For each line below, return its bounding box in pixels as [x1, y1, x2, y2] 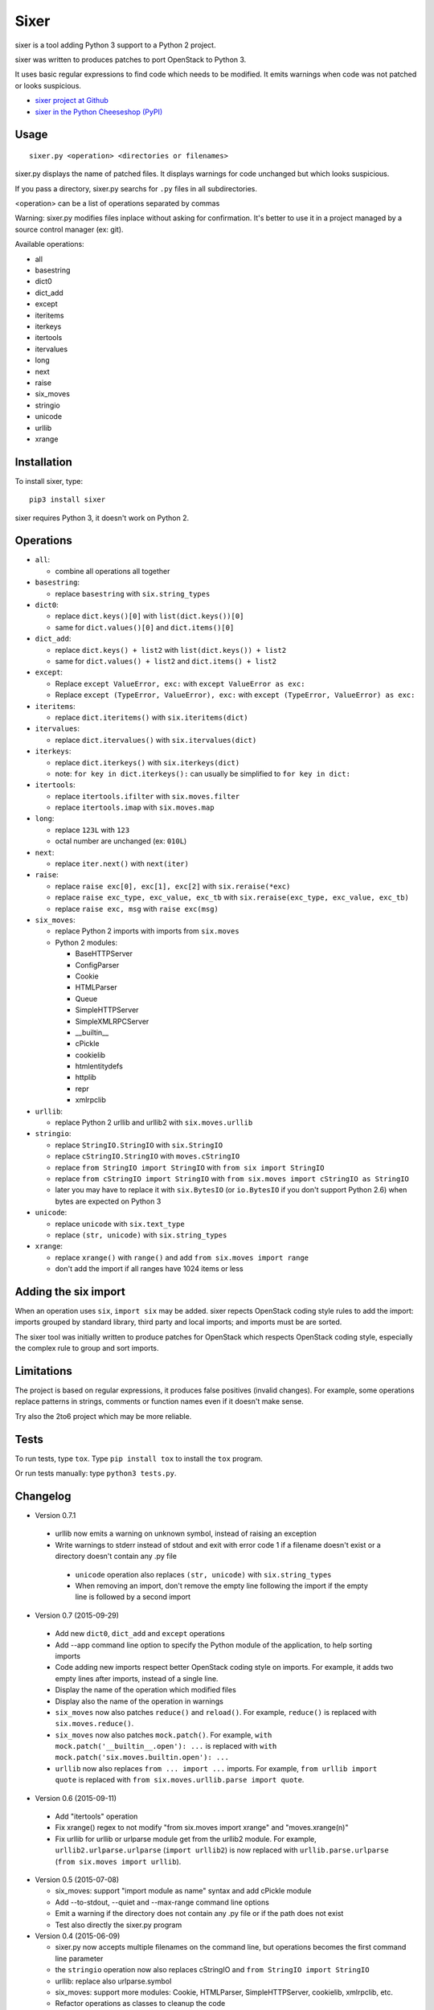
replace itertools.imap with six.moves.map [55, 802, 215, 812]
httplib [75, 1073, 96, 1082]
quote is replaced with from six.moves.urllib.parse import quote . [55, 1775, 305, 1785]
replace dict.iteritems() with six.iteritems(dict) [55, 712, 248, 722]
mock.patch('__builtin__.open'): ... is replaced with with [55, 1741, 277, 1751]
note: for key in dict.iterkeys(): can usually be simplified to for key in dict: [55, 769, 351, 778]
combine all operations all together [55, 566, 170, 576]
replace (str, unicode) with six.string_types [55, 1230, 227, 1240]
